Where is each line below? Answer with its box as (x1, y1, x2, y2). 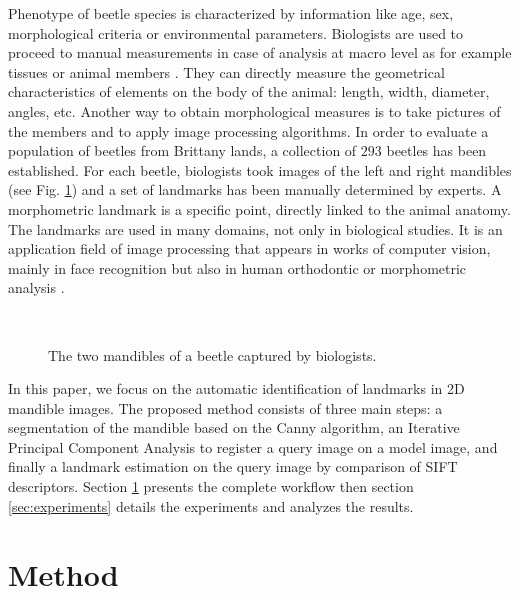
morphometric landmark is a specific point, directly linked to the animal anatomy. (8, 198, 511, 219)
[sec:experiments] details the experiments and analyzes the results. (8, 495, 414, 516)
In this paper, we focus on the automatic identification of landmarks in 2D (8, 378, 465, 399)
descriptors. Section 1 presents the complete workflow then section (8, 476, 414, 497)
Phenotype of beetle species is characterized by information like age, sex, (8, 3, 454, 23)
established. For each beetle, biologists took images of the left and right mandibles (8, 159, 512, 180)
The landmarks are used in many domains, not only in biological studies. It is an (8, 218, 503, 239)
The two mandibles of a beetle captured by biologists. (48, 344, 377, 365)
